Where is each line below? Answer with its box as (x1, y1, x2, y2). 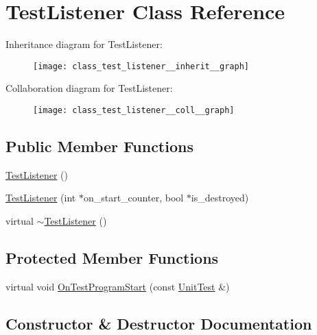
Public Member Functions (5, 136, 193, 157)
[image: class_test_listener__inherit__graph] (33, 61, 249, 71)
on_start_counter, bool (83, 190, 184, 205)
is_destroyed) (191, 190, 249, 205)
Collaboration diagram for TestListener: (5, 81, 173, 95)
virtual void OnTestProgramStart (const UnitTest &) (5, 279, 230, 293)
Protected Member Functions (5, 247, 219, 268)
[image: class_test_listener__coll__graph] (33, 105, 235, 115)
